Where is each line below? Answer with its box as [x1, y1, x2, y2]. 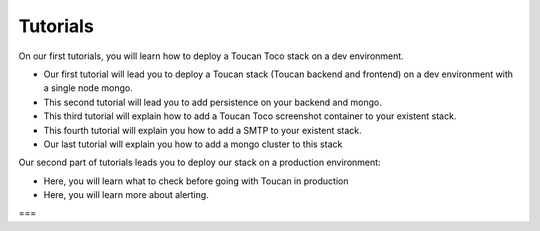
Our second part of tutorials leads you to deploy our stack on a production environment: [18, 156, 381, 169]
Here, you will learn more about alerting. [43, 189, 209, 201]
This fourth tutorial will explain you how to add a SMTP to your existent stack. [43, 124, 362, 136]
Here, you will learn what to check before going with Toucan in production [43, 175, 349, 187]
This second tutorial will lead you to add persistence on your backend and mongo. [43, 96, 382, 108]
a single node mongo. [43, 82, 134, 94]
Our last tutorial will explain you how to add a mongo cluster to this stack [43, 138, 343, 150]
